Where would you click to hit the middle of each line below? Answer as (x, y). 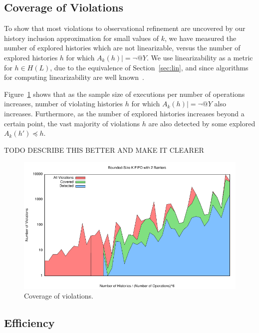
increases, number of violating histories (64, 104)
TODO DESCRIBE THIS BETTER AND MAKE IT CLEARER (104, 150)
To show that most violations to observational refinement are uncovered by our (125, 28)
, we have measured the (200, 38)
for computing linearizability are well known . (74, 77)
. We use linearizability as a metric (200, 57)
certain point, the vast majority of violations (72, 123)
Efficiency (29, 323)
